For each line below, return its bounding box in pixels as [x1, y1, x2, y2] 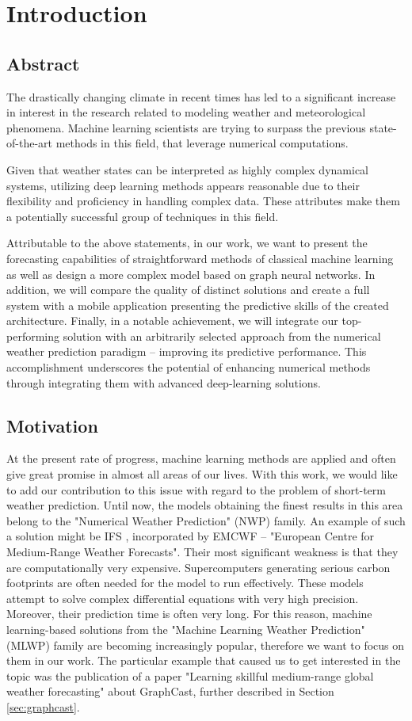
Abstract [6, 51, 80, 75]
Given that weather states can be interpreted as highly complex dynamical [6, 161, 368, 177]
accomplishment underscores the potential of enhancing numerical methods [6, 359, 371, 376]
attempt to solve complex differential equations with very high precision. [6, 589, 359, 606]
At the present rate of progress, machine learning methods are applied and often [6, 450, 396, 467]
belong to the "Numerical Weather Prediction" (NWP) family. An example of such [6, 512, 406, 528]
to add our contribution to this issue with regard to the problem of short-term [6, 481, 386, 498]
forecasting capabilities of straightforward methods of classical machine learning [6, 250, 394, 266]
